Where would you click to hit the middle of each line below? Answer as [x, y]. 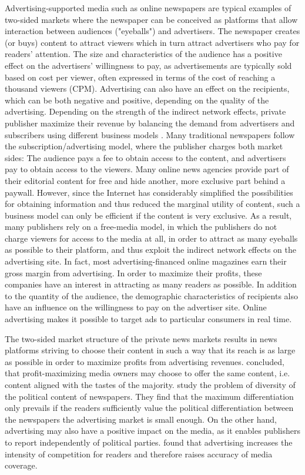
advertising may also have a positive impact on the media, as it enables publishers [153, 431]
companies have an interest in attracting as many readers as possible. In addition [151, 284]
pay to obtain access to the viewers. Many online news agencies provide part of [147, 169]
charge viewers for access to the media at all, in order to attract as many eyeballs [151, 238]
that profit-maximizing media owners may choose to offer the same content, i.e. [148, 373]
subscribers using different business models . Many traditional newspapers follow [150, 134]
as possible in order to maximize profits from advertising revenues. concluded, [145, 361]
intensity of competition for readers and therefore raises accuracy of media [139, 454]
